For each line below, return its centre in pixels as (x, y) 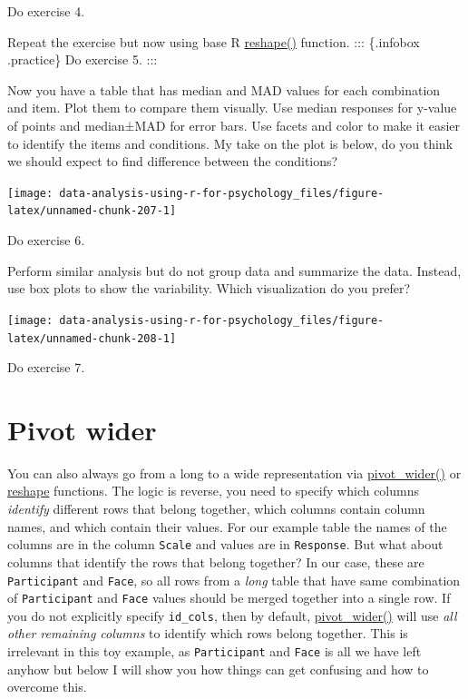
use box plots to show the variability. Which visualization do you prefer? (209, 288)
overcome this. (47, 687)
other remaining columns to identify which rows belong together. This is (208, 633)
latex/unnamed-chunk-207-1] (92, 211)
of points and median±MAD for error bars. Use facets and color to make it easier (234, 125)
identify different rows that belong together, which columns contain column (216, 509)
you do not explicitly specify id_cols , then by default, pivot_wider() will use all (232, 615)
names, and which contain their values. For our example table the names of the (227, 526)
